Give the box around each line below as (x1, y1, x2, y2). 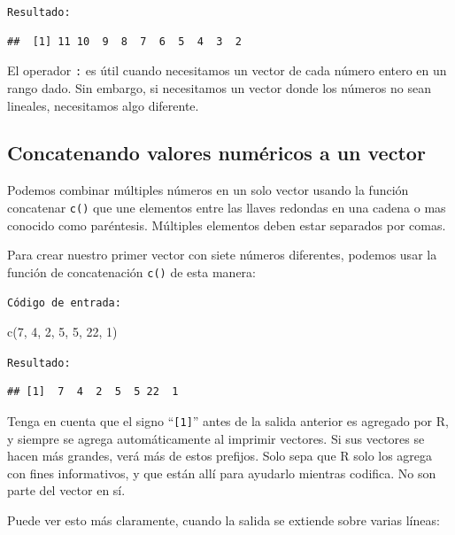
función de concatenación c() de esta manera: (7, 262, 256, 281)
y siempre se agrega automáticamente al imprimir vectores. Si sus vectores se (7, 429, 425, 447)
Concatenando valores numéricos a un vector (7, 139, 426, 167)
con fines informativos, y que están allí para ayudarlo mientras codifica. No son (7, 463, 436, 482)
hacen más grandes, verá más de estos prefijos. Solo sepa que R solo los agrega (7, 446, 433, 465)
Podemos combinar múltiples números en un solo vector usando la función (7, 181, 409, 199)
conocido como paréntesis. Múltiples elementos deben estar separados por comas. (7, 215, 446, 234)
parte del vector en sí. (7, 481, 126, 500)
